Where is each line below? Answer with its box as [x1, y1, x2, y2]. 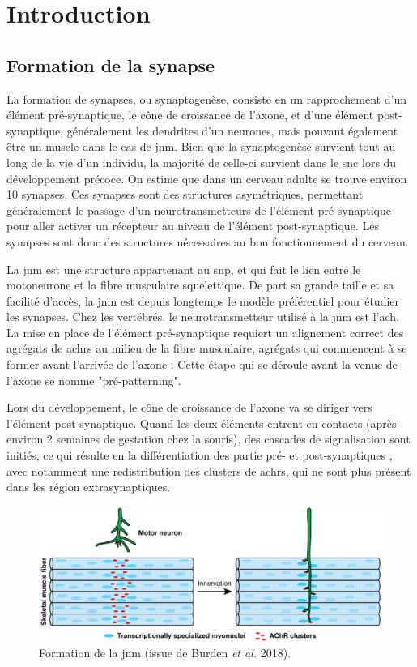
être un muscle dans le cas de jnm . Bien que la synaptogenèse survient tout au [6, 138, 396, 155]
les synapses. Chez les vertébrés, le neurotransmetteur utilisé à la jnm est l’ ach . [6, 308, 400, 325]
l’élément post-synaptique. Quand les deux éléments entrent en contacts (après [6, 414, 397, 431]
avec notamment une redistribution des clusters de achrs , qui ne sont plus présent [6, 462, 411, 479]
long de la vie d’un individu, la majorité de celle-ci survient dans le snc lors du [6, 153, 397, 170]
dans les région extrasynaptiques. [6, 478, 171, 495]
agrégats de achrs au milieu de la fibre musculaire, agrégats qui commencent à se [6, 340, 407, 357]
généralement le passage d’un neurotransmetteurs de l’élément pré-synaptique [6, 201, 392, 218]
